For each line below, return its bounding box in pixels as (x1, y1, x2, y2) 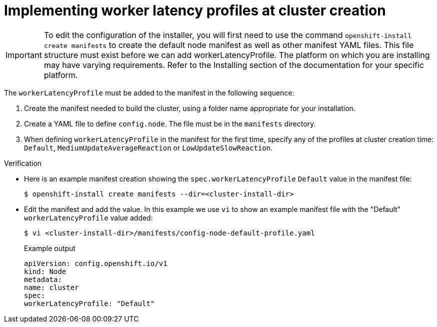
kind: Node (24, 267, 66, 275)
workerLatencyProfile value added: (24, 213, 153, 222)
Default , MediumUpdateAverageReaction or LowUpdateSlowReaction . (24, 143, 273, 152)
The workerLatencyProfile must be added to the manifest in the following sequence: (4, 88, 294, 97)
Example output (24, 243, 75, 252)
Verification (4, 158, 42, 167)
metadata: (24, 275, 62, 283)
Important (5, 49, 42, 60)
